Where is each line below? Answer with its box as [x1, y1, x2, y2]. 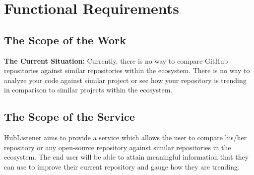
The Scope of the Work [4, 32, 126, 47]
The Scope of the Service [4, 109, 135, 124]
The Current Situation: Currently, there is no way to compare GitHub [4, 55, 228, 66]
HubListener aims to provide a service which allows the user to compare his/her [4, 132, 247, 143]
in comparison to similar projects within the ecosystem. [4, 85, 173, 95]
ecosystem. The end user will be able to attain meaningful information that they [4, 152, 249, 162]
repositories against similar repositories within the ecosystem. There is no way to [4, 65, 250, 76]
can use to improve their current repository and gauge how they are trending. [4, 161, 240, 172]
